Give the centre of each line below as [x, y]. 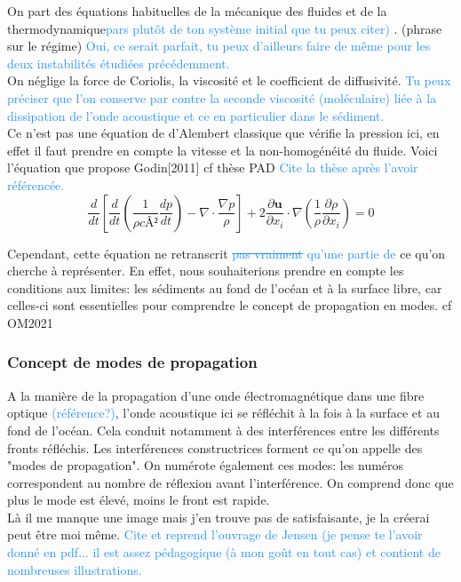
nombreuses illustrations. [75, 569]
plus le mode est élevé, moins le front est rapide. [139, 500]
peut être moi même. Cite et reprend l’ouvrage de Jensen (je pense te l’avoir [215, 534]
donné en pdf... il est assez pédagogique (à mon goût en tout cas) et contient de [224, 552]
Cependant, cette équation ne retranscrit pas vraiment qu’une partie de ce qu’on [227, 253]
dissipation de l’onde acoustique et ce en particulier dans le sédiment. [196, 115]
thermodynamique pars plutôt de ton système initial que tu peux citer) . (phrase [225, 28]
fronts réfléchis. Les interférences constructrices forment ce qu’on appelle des [215, 447]
